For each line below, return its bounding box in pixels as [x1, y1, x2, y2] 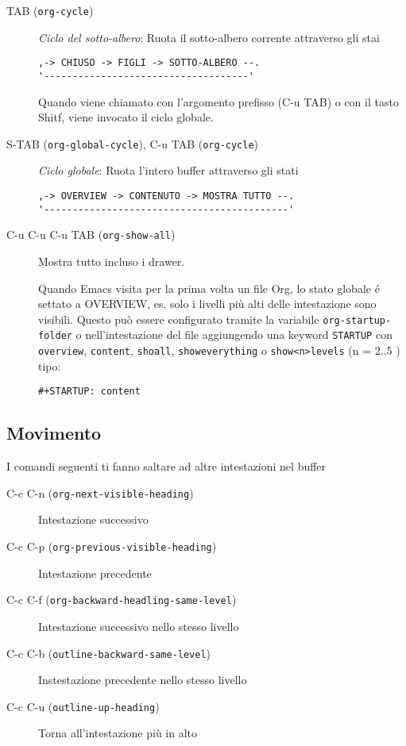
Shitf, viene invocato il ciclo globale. [38, 109, 214, 125]
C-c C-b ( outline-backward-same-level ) [6, 644, 211, 661]
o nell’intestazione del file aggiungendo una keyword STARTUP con [75, 326, 392, 343]
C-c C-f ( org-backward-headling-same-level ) [6, 591, 237, 608]
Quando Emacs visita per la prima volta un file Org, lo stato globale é [38, 279, 380, 296]
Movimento [6, 421, 102, 445]
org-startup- [323, 314, 392, 326]
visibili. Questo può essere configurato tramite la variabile [38, 310, 319, 327]
